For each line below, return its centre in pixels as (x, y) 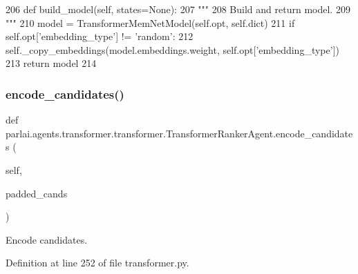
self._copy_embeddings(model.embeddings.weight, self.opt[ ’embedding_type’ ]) (172, 49)
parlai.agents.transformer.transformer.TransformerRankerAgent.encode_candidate (179, 133)
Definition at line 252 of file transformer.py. (97, 263)
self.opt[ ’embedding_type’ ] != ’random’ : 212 (100, 36)
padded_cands (37, 193)
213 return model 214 (51, 63)
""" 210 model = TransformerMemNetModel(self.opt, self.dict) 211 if (150, 22)
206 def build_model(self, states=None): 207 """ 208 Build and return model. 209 (178, 9)
